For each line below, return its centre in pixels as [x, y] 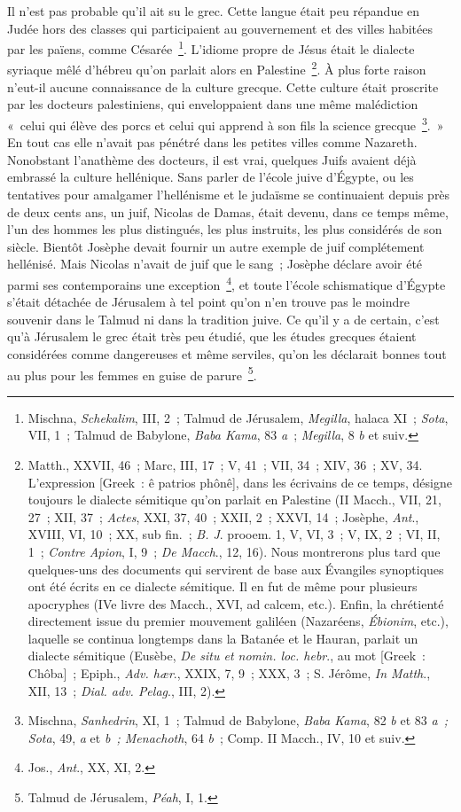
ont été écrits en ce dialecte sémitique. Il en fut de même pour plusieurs [223, 586]
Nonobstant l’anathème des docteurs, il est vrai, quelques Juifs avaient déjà [212, 159]
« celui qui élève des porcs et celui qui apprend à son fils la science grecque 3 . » [226, 123]
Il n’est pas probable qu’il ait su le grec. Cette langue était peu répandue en [214, 11]
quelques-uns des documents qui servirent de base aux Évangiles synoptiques [236, 569]
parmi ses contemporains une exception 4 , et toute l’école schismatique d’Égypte [227, 283]
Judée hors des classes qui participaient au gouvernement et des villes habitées [220, 28]
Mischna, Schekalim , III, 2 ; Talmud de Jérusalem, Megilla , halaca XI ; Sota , [238, 417]
